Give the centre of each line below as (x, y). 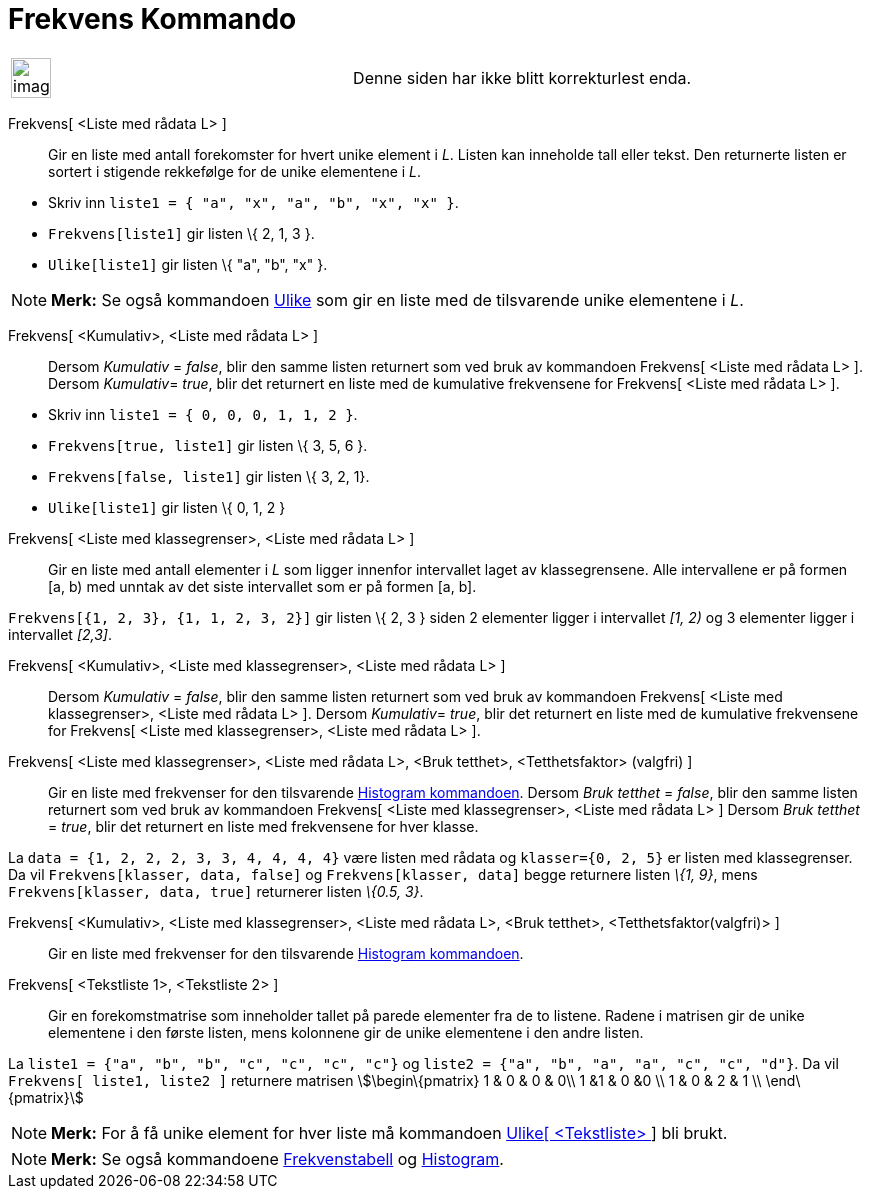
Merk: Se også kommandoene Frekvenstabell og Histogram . (277, 1158)
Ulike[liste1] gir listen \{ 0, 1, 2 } (167, 507)
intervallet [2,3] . (60, 634)
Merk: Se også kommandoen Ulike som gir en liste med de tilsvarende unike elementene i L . (397, 299)
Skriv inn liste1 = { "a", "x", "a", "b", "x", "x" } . (253, 202)
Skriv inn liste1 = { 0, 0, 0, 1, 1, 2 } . (203, 414)
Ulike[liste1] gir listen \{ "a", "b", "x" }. (188, 264)
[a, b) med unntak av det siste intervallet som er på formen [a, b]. (262, 586)
